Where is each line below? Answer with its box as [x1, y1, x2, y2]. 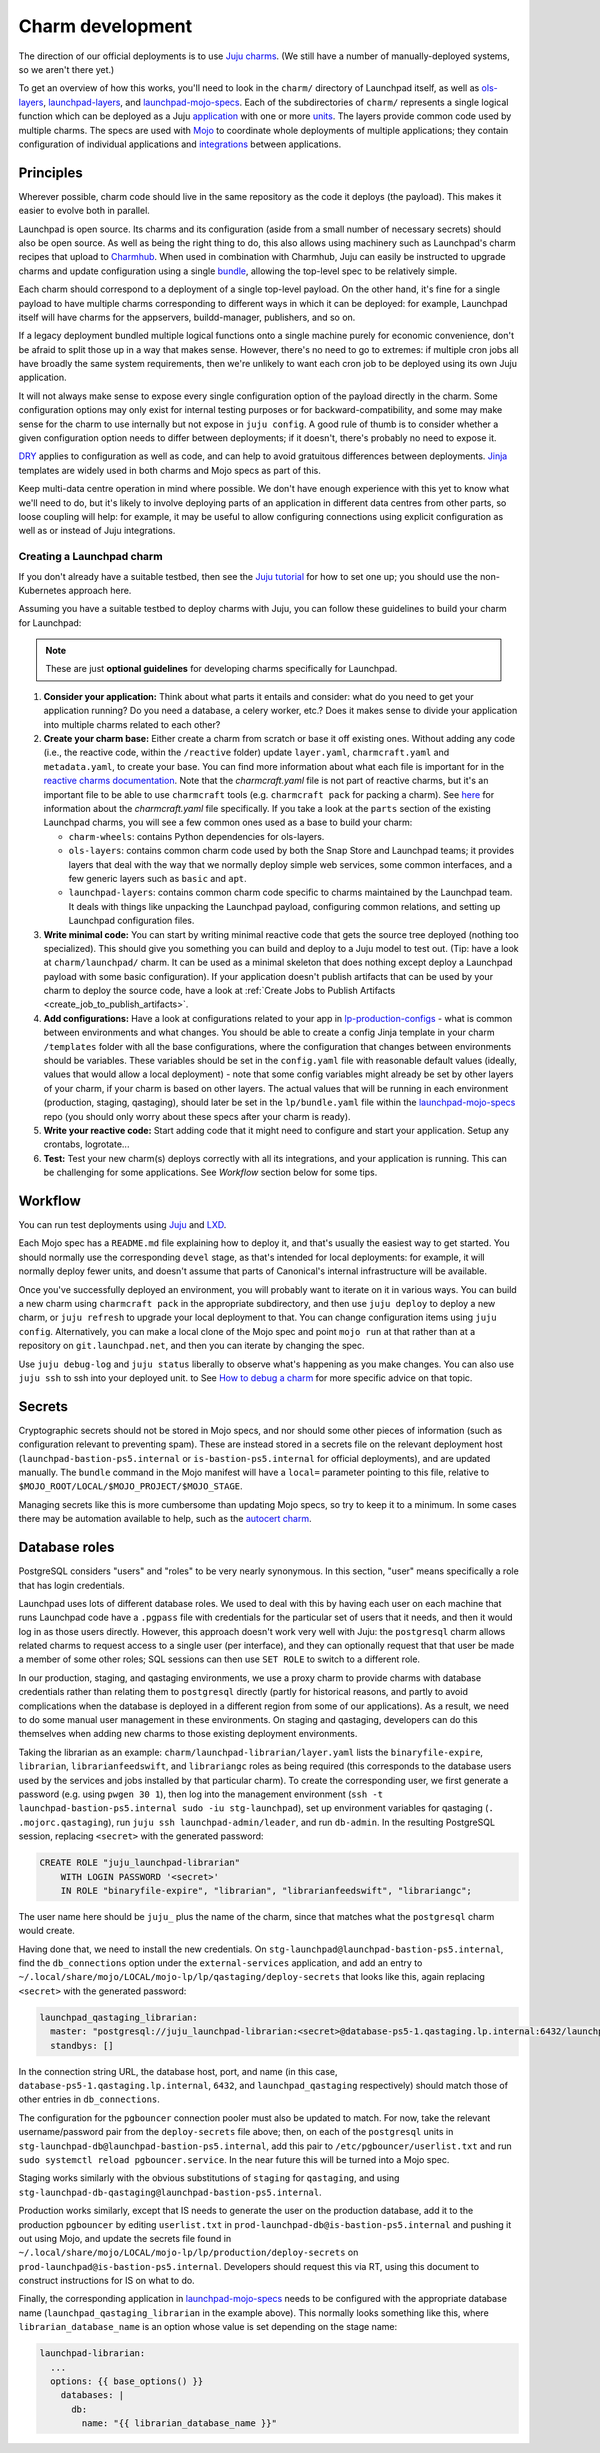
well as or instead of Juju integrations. [18, 525, 176, 537]
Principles [18, 164, 84, 181]
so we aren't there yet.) [18, 63, 115, 75]
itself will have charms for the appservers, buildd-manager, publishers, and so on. [18, 311, 356, 323]
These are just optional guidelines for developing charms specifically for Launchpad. [45, 663, 398, 675]
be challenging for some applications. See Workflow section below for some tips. [43, 1166, 378, 1179]
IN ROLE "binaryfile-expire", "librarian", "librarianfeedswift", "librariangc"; [60, 1885, 472, 1896]
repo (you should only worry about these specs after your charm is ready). [43, 1110, 351, 1122]
